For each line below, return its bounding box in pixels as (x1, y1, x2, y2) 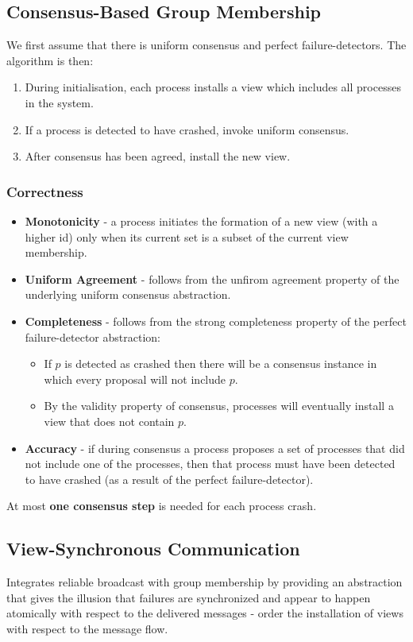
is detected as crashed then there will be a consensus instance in (64, 355, 377, 372)
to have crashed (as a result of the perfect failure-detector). (25, 470, 314, 487)
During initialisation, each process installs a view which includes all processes (25, 79, 401, 95)
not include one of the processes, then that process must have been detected (25, 455, 396, 472)
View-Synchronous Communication (6, 536, 300, 561)
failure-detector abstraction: (25, 328, 160, 345)
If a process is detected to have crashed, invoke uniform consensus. (25, 121, 349, 137)
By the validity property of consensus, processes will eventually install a (44, 397, 394, 414)
